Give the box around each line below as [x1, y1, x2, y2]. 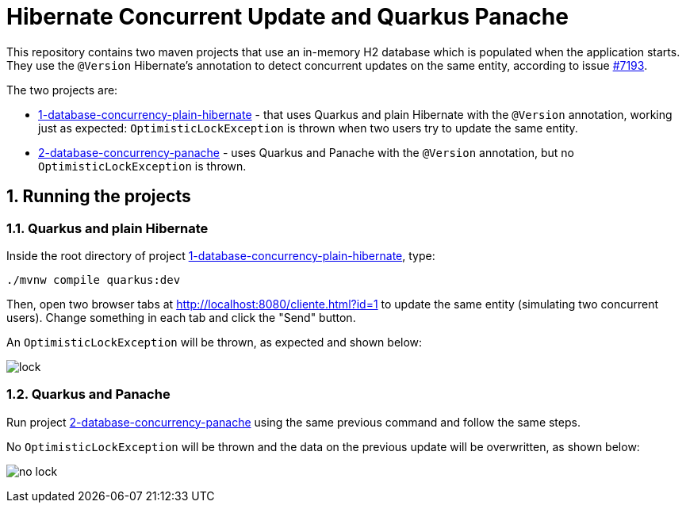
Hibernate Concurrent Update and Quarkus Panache [6, 3, 569, 30]
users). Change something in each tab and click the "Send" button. [6, 310, 356, 324]
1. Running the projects [6, 186, 191, 207]
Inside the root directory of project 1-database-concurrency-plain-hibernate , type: [6, 248, 435, 262]
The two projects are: [6, 82, 118, 97]
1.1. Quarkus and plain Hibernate [6, 220, 209, 236]
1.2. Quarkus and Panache [6, 386, 171, 403]
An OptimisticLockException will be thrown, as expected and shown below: [6, 335, 423, 349]
